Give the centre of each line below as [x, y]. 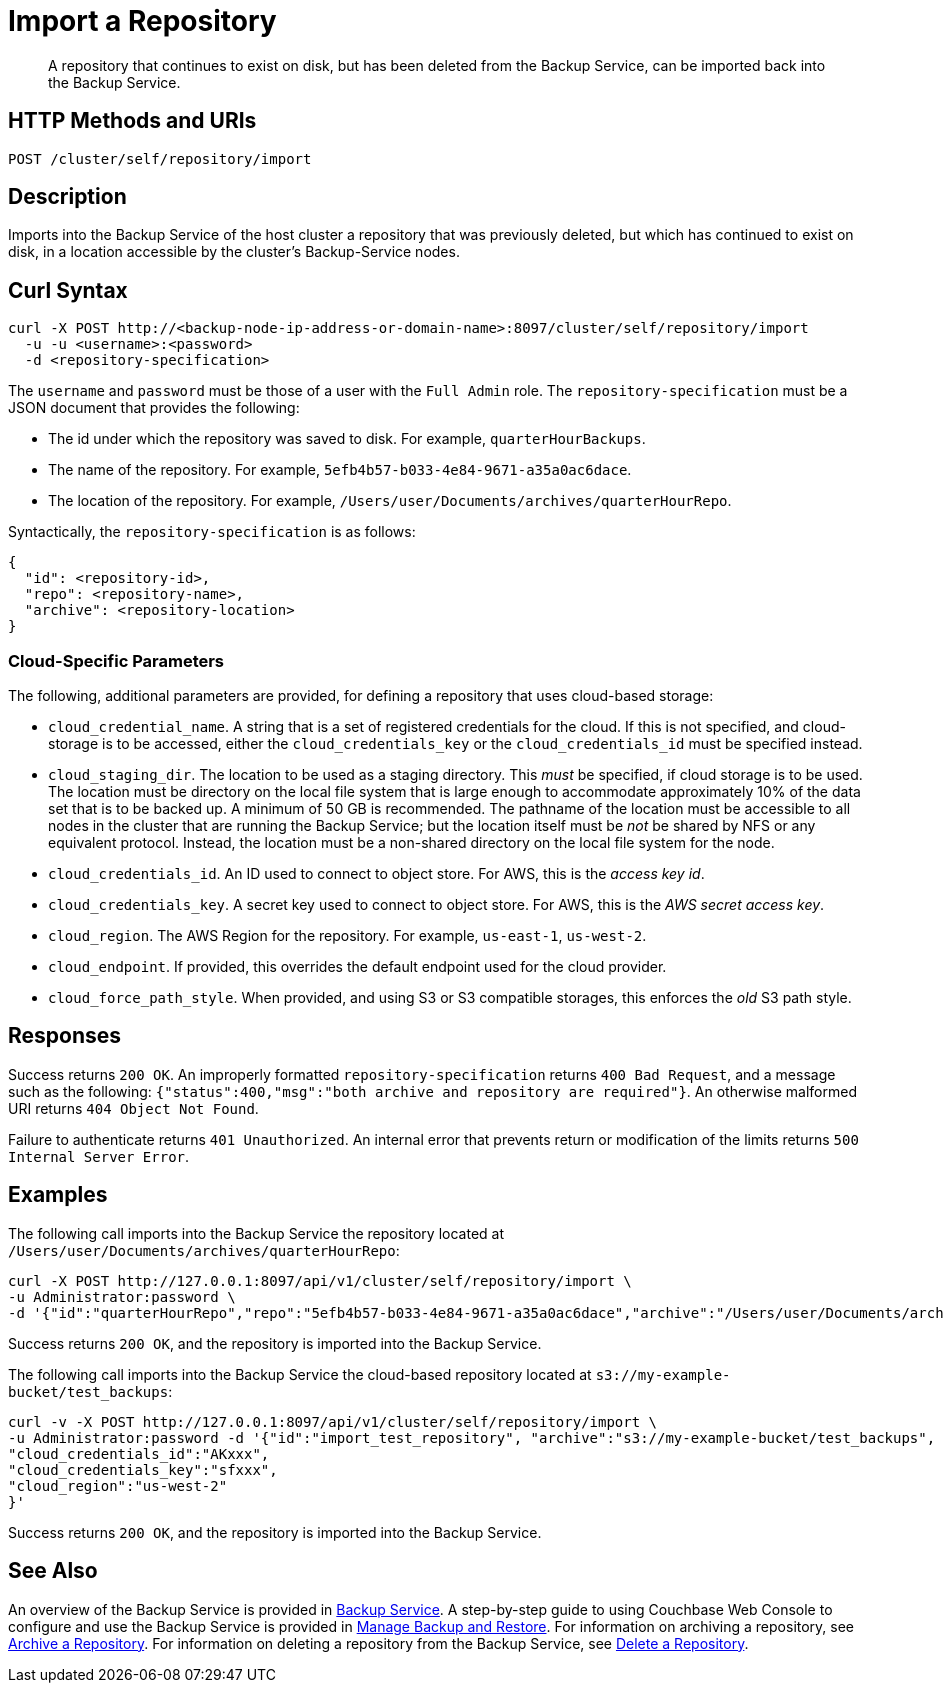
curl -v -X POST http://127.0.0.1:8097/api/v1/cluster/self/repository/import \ [333, 1421]
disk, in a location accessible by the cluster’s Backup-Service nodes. [234, 252]
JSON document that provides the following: [154, 408]
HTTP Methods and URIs [132, 121]
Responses [65, 1036]
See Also [53, 1571]
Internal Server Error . [99, 1156]
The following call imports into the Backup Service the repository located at [256, 1233]
